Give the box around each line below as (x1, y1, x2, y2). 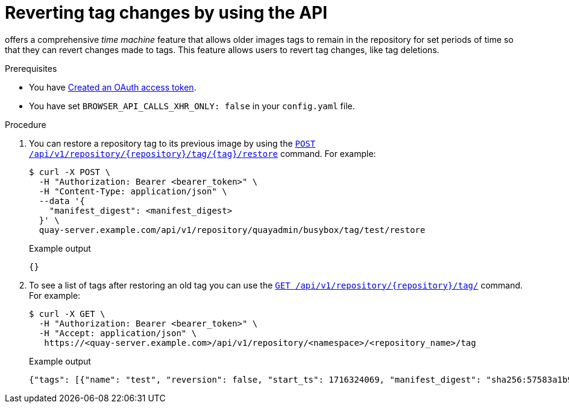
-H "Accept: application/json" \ (39, 328, 197, 338)
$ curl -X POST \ (29, 167, 110, 177)
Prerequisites (5, 63, 57, 74)
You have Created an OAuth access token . (29, 81, 196, 92)
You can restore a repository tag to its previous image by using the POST (29, 138, 316, 148)
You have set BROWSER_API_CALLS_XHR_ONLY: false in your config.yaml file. (29, 100, 355, 111)
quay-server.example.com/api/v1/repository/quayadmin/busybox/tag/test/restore (39, 225, 426, 235)
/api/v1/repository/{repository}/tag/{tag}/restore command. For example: (29, 148, 376, 159)
